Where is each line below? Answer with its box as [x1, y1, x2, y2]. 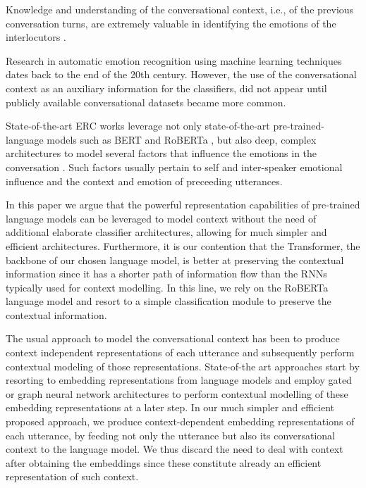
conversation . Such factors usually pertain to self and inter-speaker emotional [6, 159, 343, 174]
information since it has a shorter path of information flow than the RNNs [6, 266, 327, 281]
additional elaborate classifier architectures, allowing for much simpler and [6, 225, 327, 239]
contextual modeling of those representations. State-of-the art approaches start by [6, 358, 360, 373]
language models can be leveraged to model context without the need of [6, 211, 317, 225]
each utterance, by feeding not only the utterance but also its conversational [6, 427, 336, 442]
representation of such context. [6, 469, 139, 484]
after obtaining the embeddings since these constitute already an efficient [6, 455, 322, 470]
